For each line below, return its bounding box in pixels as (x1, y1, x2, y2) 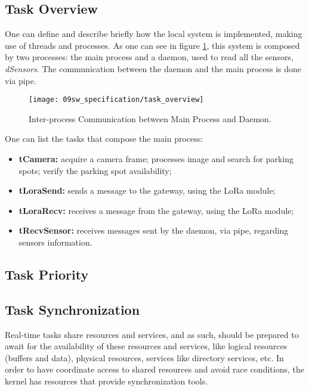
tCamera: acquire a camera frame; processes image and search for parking (18, 153, 294, 165)
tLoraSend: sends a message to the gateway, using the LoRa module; (18, 184, 276, 197)
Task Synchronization (5, 300, 140, 318)
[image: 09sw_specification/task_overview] (29, 95, 204, 104)
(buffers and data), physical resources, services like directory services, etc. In (5, 351, 284, 364)
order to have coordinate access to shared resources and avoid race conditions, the (5, 363, 304, 376)
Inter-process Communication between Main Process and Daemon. (29, 112, 271, 125)
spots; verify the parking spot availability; (18, 164, 172, 176)
